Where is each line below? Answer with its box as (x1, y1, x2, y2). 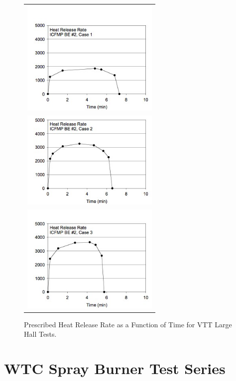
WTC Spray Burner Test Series (4, 358, 226, 379)
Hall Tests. (24, 329, 57, 339)
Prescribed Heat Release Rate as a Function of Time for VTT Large (24, 319, 232, 329)
